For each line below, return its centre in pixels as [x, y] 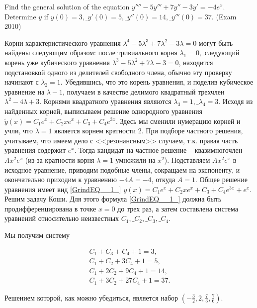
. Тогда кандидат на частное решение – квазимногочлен [158, 150]
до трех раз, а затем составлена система [178, 208]
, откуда [163, 179]
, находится [196, 62]
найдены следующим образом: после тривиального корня [91, 52]
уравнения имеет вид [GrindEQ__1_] [63, 189]
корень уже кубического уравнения [57, 62]
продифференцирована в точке [50, 208]
